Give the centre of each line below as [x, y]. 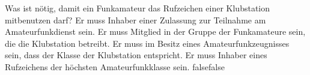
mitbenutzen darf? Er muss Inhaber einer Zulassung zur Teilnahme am [135, 19]
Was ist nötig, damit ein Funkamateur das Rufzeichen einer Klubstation [138, 8]
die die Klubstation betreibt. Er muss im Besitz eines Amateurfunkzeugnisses [147, 43]
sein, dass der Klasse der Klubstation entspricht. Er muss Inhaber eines [136, 55]
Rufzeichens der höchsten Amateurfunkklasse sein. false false [115, 66]
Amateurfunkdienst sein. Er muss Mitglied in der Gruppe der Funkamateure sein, [155, 31]
